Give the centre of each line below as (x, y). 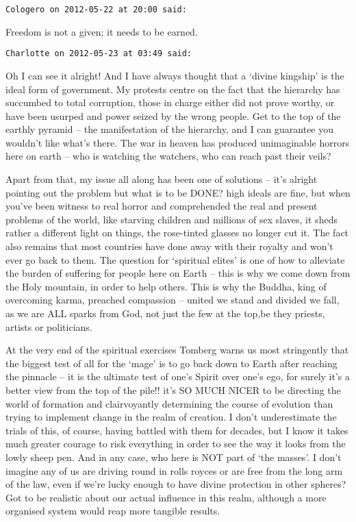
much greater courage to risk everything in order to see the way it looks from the (176, 444)
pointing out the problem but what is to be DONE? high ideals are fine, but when (178, 192)
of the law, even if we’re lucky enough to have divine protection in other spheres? (176, 484)
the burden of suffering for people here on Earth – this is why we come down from (178, 273)
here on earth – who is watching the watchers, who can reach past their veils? (168, 156)
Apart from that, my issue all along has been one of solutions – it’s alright (162, 179)
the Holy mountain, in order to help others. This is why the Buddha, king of (166, 286)
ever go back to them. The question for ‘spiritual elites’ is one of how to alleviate (175, 259)
